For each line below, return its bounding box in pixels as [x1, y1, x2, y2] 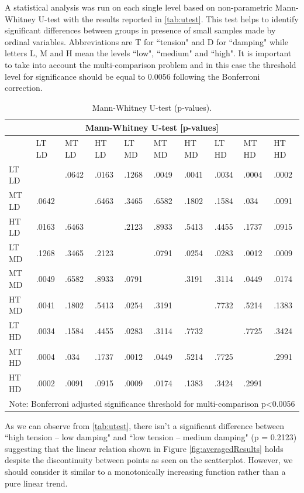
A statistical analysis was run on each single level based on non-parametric [5, 1, 272, 13]
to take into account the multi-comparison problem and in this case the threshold [5, 58, 296, 70]
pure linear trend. [5, 477, 68, 489]
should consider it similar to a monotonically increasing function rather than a [5, 465, 286, 478]
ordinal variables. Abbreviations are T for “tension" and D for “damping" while [5, 35, 288, 47]
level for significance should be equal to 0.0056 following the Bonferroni [5, 70, 260, 82]
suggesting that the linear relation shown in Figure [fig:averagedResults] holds [5, 442, 284, 454]
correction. [5, 81, 43, 94]
